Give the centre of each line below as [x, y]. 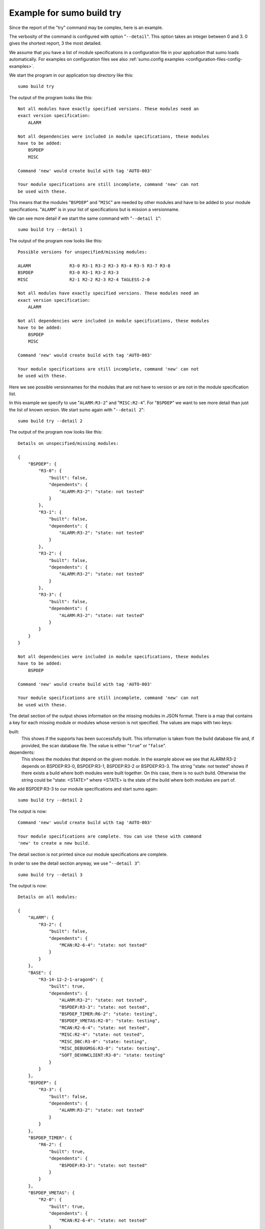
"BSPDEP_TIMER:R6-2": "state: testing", [108, 1014]
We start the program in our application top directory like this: [71, 75]
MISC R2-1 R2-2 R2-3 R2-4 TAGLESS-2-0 [84, 279]
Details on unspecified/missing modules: [68, 443]
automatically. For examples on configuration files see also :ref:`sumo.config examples [97, 59]
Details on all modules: [48, 897]
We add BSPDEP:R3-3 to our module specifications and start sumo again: [83, 789]
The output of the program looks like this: [51, 97]
